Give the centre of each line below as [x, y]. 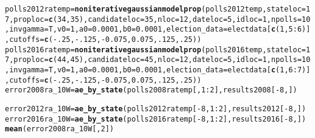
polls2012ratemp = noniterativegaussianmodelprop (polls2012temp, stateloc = [156, 9]
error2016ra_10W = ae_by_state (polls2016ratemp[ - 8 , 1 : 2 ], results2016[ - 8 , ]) [156, 119]
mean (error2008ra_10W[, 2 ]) [59, 129]
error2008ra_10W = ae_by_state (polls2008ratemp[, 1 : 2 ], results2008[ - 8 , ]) [151, 90]
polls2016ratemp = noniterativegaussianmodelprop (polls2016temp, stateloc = [156, 50]
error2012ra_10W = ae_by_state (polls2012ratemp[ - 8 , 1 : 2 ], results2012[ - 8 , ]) [156, 109]
